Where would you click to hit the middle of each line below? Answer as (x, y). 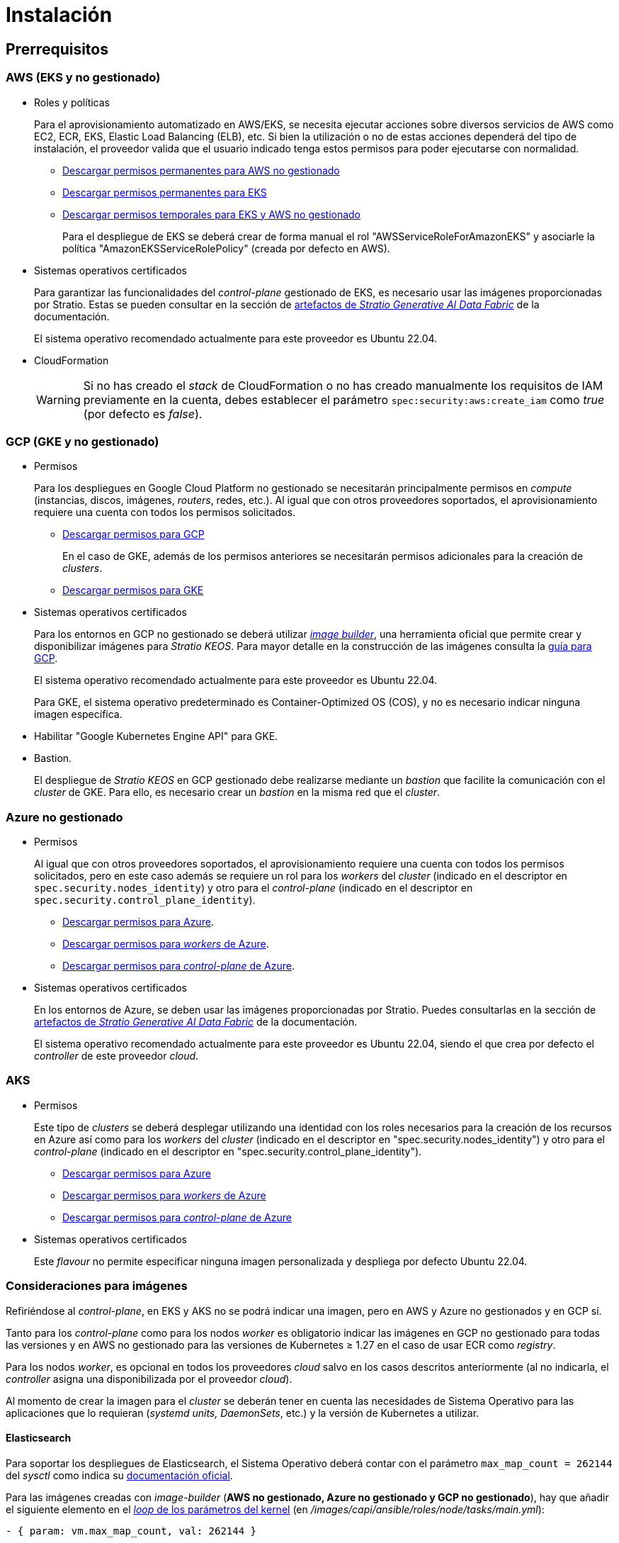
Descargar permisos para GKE (133, 590)
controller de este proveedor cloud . (117, 1056)
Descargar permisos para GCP (134, 534)
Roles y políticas (72, 102)
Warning (58, 399)
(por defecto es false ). (143, 414)
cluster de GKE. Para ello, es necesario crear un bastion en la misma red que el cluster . (237, 792)
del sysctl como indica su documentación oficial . (119, 1475)
